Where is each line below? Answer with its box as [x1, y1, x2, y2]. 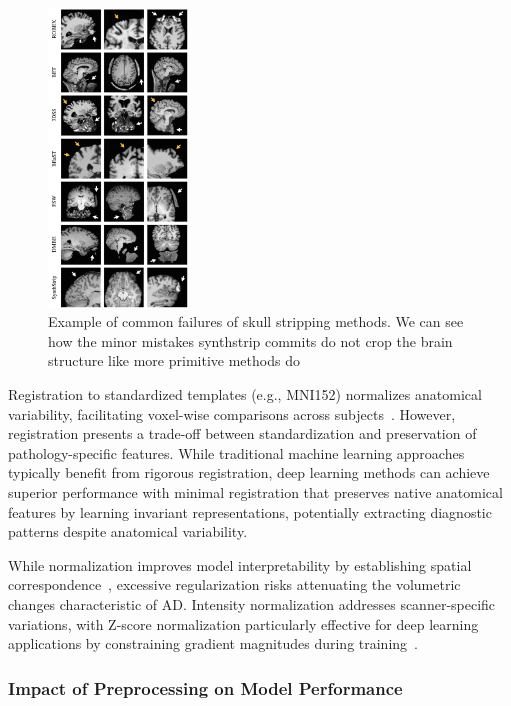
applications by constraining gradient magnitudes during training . [8, 633, 418, 654]
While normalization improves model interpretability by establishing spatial [8, 554, 472, 575]
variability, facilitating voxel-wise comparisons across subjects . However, [8, 403, 456, 424]
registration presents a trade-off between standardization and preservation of [8, 423, 477, 444]
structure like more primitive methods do [48, 350, 300, 371]
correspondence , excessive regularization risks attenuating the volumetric [8, 574, 461, 595]
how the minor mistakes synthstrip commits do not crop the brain [48, 330, 453, 351]
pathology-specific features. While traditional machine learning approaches [8, 442, 465, 463]
